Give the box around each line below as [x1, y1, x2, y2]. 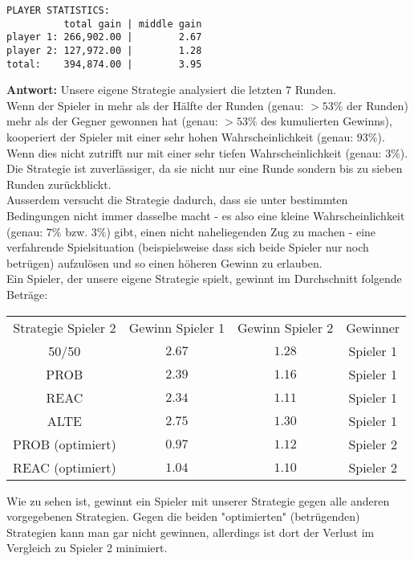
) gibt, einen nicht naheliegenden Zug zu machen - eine [106, 223, 376, 240]
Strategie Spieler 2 [13, 317, 116, 337]
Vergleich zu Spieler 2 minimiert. [6, 539, 168, 556]
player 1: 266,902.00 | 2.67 [6, 31, 202, 43]
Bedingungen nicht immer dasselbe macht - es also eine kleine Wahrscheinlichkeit [6, 207, 405, 224]
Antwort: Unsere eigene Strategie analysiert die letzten [6, 81, 282, 98]
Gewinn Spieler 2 [237, 317, 334, 337]
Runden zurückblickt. [6, 175, 112, 192]
